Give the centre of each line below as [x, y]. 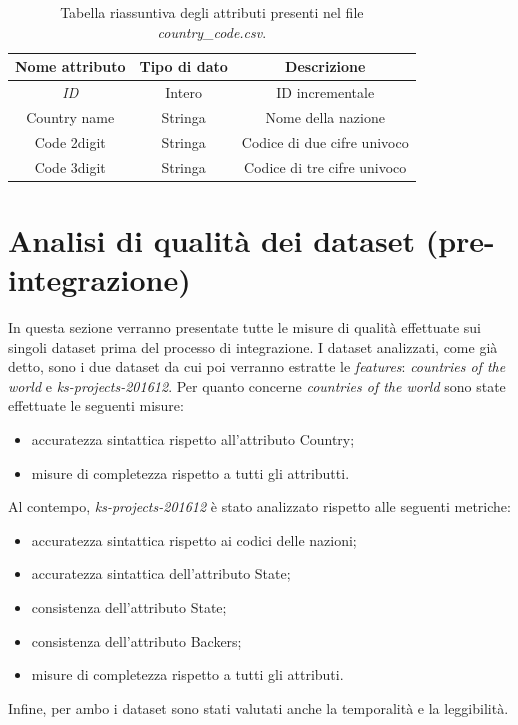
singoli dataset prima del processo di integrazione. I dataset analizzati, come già [253, 346]
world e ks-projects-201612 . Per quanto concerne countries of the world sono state [257, 385]
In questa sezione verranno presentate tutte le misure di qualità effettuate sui [245, 326]
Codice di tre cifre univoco [325, 166]
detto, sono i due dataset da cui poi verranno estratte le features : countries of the [257, 366]
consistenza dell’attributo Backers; [136, 640]
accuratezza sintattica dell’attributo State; [161, 573]
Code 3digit [70, 166]
